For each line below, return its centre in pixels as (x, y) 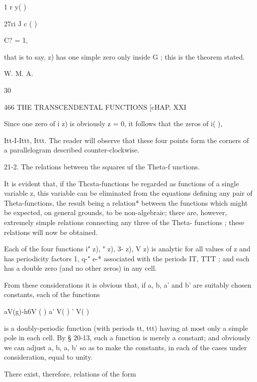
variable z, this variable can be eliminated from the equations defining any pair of (128, 193)
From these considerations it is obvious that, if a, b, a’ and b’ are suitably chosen (128, 284)
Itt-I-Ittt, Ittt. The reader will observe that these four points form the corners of (127, 140)
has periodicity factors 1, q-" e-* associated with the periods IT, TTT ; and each (127, 258)
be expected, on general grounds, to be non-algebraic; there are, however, (116, 212)
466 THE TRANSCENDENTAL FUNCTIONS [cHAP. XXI (95, 107)
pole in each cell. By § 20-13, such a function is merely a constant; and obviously (127, 338)
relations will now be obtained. (51, 232)
